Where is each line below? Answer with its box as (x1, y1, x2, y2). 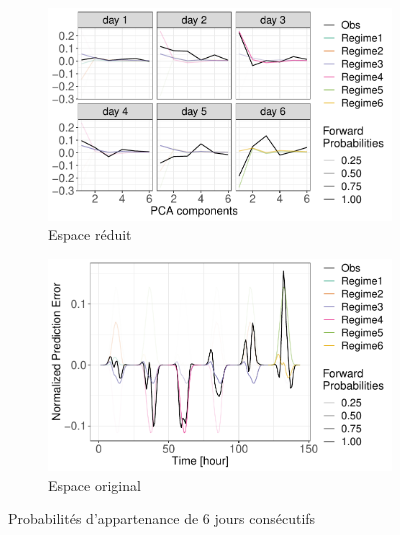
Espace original (48, 474, 141, 495)
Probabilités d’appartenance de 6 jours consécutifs (8, 508, 316, 529)
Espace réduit (48, 224, 132, 245)
